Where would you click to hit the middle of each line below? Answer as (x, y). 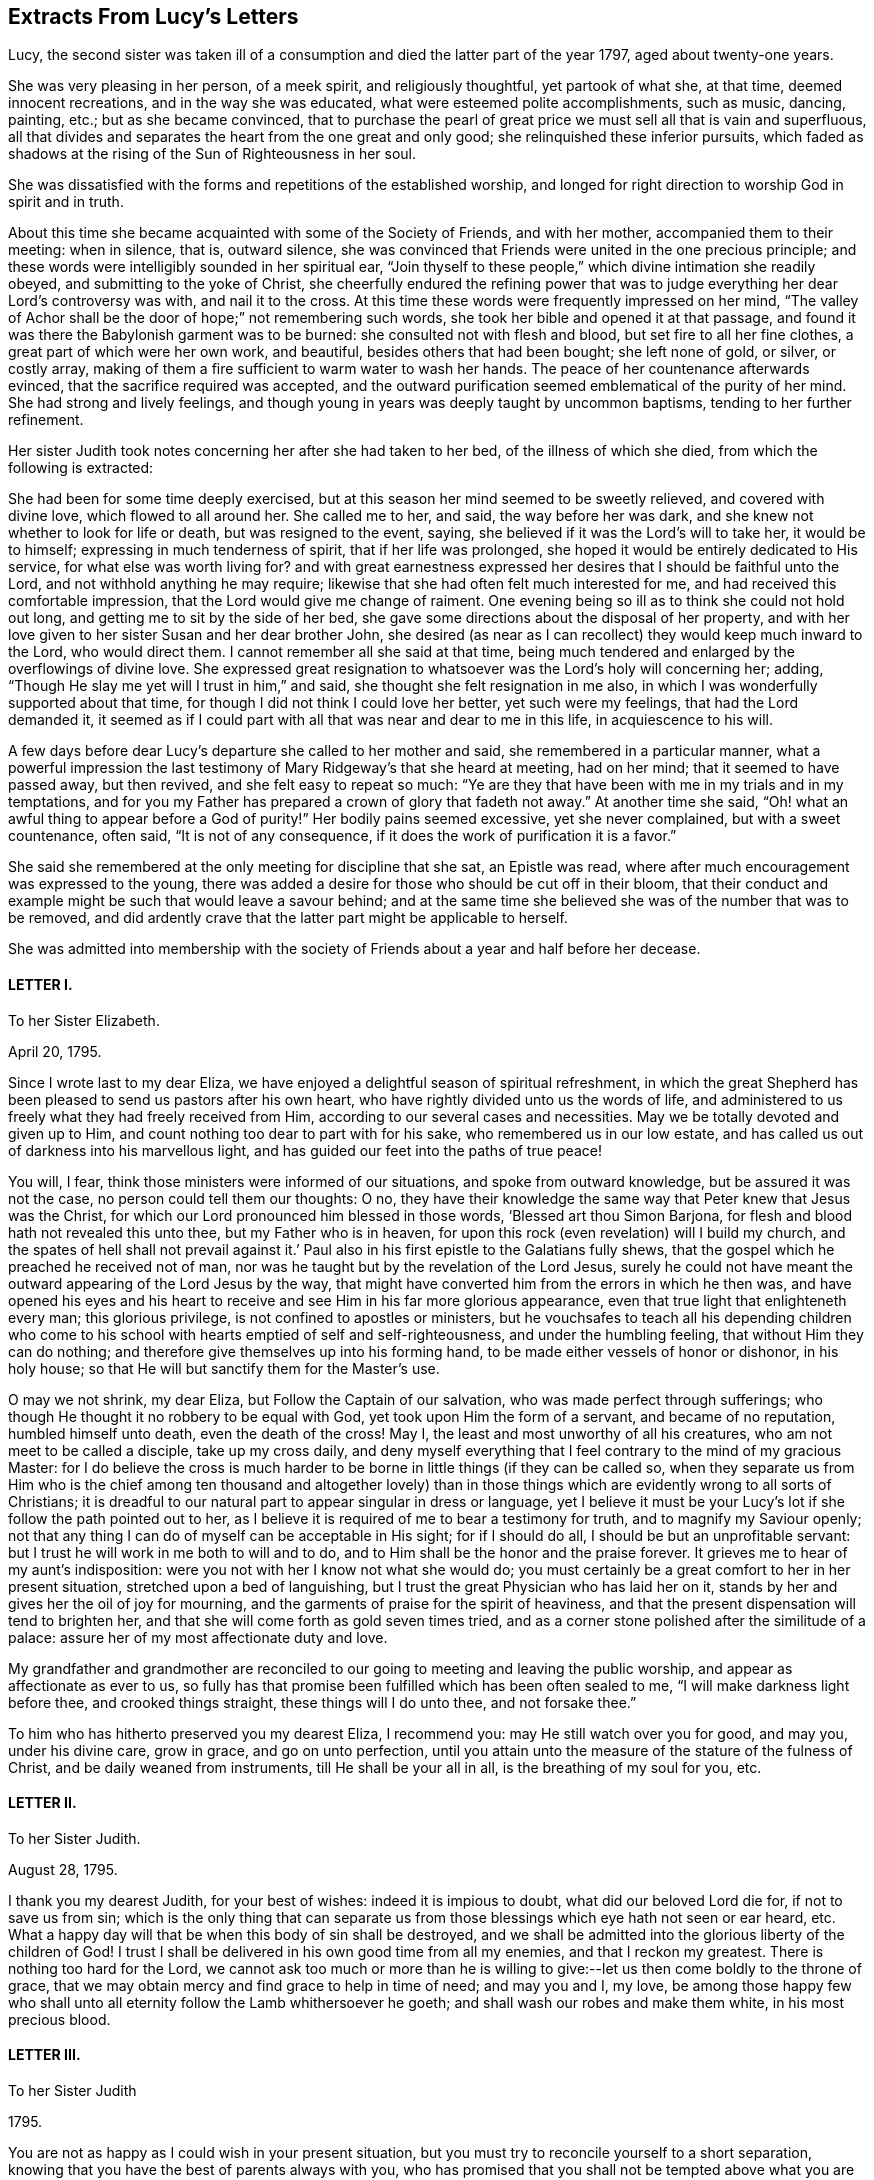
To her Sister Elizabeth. (84, 1020)
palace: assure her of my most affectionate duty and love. (198, 1637)
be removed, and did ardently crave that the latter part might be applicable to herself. (288, 918)
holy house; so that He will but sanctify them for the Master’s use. (224, 1368)
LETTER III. (44, 2055)
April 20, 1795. (55, 1051)
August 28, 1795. (63, 1869)
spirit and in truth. (66, 202)
